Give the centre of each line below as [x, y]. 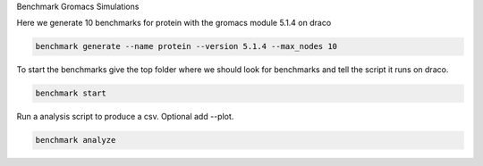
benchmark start [71, 93]
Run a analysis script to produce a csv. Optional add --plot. [125, 117]
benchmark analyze [76, 140]
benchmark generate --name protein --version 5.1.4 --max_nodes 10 [186, 46]
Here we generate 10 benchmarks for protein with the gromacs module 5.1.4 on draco [174, 23]
